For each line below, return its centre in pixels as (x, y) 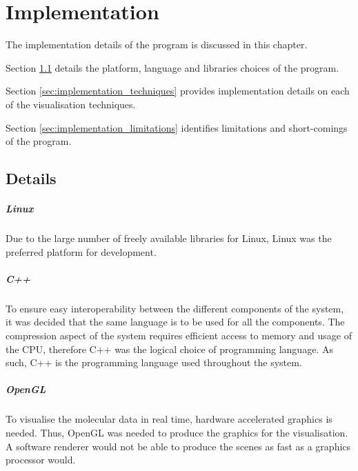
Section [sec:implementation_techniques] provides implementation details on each (178, 91)
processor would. (41, 460)
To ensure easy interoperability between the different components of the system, (175, 308)
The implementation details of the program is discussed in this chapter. (157, 44)
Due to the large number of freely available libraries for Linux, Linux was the (169, 238)
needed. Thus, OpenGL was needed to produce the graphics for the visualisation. (177, 432)
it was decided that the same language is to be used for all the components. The (175, 322)
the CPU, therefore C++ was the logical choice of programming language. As (169, 349)
